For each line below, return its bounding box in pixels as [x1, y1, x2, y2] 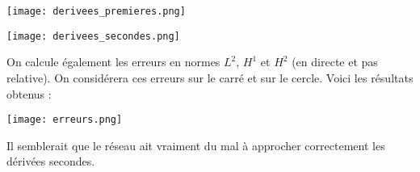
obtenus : [6, 85, 52, 102]
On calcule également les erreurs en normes [6, 53, 220, 70]
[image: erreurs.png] [6, 114, 123, 126]
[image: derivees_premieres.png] [6, 6, 186, 17]
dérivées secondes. [6, 153, 95, 170]
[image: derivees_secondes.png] [6, 30, 180, 42]
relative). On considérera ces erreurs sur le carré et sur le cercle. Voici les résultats [6, 69, 414, 86]
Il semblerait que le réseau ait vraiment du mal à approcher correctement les [6, 136, 385, 153]
